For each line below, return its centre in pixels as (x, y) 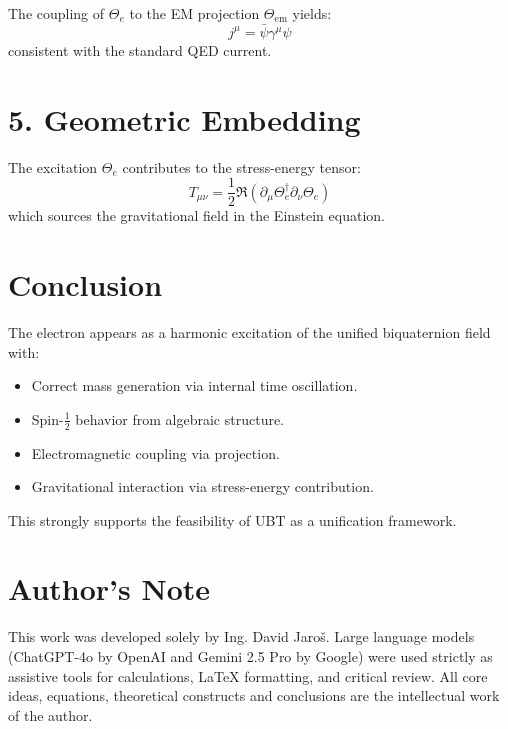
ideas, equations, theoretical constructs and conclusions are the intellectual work (254, 695)
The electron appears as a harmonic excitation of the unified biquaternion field (249, 331)
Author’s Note (109, 588)
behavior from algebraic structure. (180, 418)
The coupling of (56, 13)
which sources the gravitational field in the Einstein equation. (196, 215)
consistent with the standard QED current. (140, 49)
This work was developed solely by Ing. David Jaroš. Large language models (241, 636)
